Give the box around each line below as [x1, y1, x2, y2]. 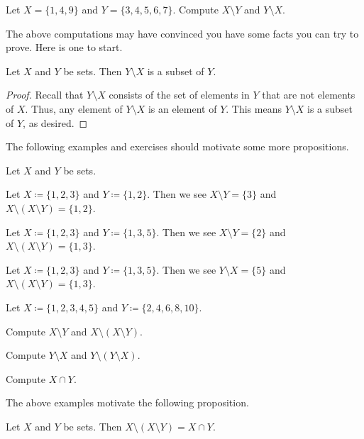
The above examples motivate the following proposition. [6, 395, 249, 410]
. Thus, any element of [25, 101, 123, 116]
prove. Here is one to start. [6, 40, 123, 55]
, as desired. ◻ [23, 115, 88, 130]
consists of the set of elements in [109, 87, 250, 102]
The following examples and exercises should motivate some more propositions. [6, 139, 349, 154]
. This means [226, 101, 282, 116]
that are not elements [262, 87, 355, 102]
